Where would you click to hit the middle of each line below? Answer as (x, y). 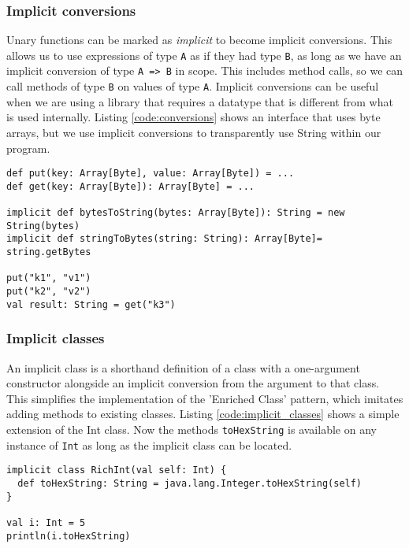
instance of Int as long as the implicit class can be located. (149, 444)
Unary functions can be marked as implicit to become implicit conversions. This (199, 40)
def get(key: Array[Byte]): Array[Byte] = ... (130, 186)
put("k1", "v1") (49, 278)
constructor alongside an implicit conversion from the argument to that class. (193, 383)
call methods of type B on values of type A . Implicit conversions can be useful (193, 86)
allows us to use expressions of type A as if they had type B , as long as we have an (204, 55)
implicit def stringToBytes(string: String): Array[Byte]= (164, 239)
